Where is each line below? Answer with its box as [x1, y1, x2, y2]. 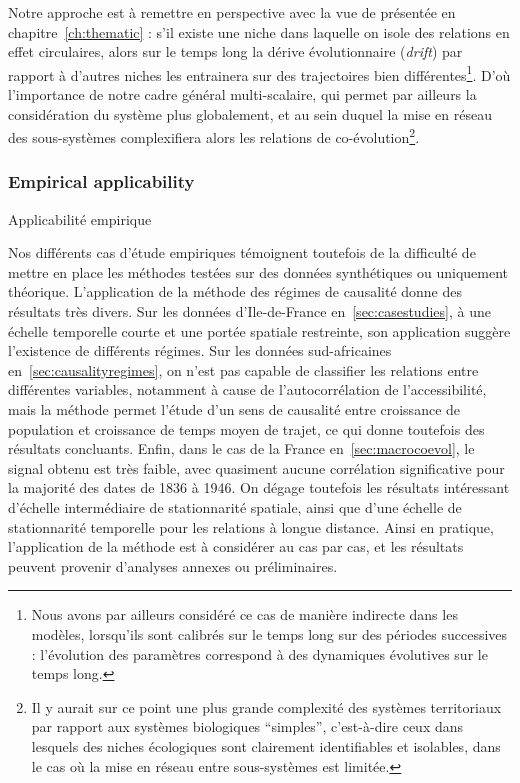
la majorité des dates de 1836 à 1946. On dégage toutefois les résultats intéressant [8, 477, 510, 498]
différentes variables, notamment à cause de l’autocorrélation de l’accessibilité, [8, 379, 487, 400]
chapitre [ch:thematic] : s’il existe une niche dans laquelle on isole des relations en [8, 21, 510, 42]
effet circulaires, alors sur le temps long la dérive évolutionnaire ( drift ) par [8, 41, 463, 62]
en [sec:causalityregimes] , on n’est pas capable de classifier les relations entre [8, 359, 479, 380]
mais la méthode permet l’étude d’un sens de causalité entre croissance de [8, 399, 461, 420]
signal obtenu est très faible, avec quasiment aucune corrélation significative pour [8, 457, 505, 478]
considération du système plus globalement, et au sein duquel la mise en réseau [8, 103, 492, 124]
